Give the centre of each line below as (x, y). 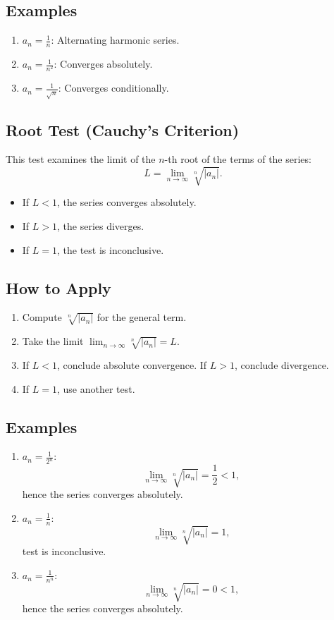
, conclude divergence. (282, 364)
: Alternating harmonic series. (115, 40)
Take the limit (53, 341)
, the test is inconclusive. (111, 249)
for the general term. (142, 317)
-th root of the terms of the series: (238, 159)
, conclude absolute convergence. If (132, 364)
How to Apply (58, 287)
